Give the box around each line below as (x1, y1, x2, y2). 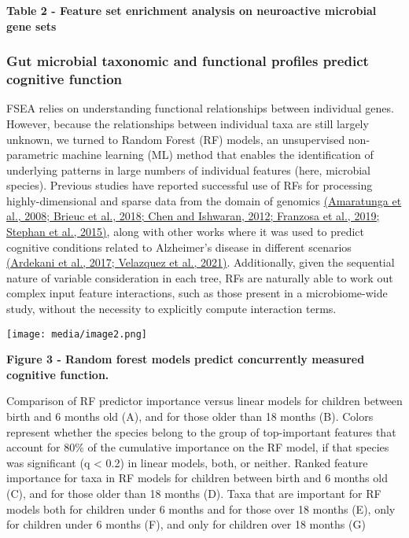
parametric (6, 146, 59, 163)
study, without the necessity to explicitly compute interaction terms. (6, 300, 337, 317)
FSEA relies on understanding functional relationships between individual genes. (6, 100, 394, 116)
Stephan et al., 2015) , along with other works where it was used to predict (6, 223, 364, 240)
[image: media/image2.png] (6, 328, 147, 340)
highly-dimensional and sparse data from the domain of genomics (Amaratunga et (6, 192, 402, 208)
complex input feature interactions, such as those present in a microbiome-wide (6, 285, 388, 301)
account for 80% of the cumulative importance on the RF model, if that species (6, 439, 389, 455)
